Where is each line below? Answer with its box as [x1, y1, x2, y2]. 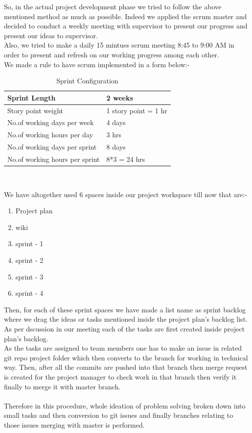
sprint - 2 [15, 255, 44, 265]
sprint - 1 [15, 238, 44, 249]
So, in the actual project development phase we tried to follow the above [4, 1, 222, 11]
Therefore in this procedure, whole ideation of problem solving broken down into [4, 400, 246, 410]
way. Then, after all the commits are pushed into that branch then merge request [4, 362, 248, 372]
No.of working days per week [7, 117, 94, 127]
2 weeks [106, 92, 133, 102]
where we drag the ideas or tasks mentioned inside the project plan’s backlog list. [4, 314, 248, 324]
